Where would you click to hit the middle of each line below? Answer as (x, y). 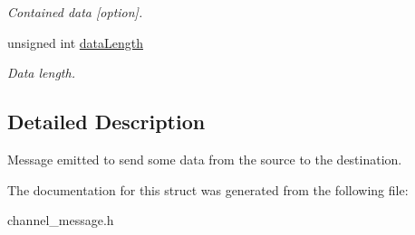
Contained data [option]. (75, 12)
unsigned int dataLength (76, 42)
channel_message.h (61, 220)
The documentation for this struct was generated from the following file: (208, 189)
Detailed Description (106, 122)
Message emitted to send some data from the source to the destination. (205, 159)
